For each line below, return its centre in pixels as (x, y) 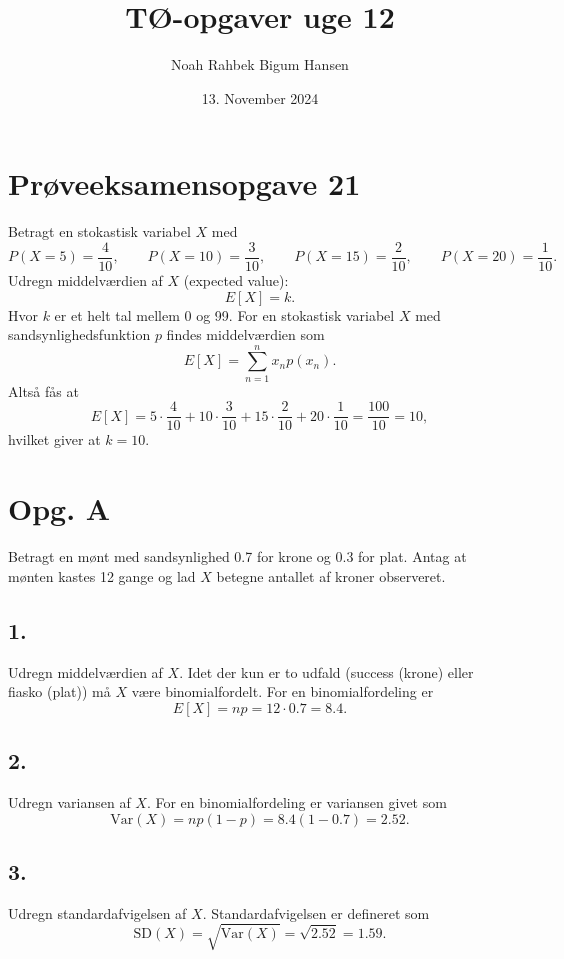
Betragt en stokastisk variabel (99, 231)
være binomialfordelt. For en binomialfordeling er (282, 691)
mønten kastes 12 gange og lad (102, 575)
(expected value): (236, 279)
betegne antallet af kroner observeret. (331, 575)
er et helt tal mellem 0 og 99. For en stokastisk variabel (224, 314)
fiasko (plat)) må (59, 691)
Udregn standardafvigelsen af (97, 912)
